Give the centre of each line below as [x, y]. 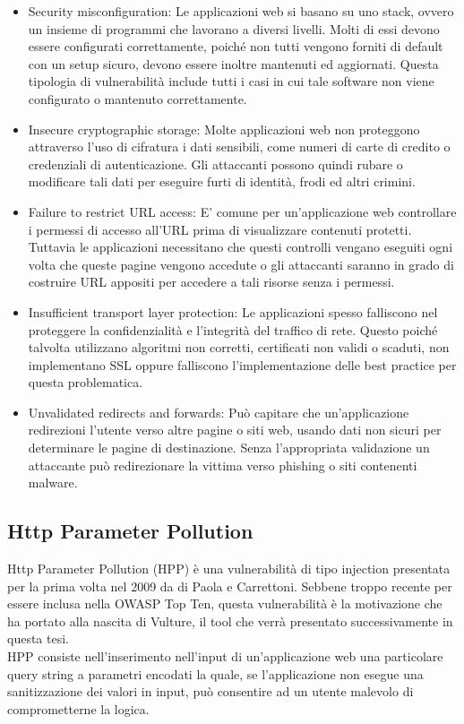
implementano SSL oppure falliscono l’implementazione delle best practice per [242, 364]
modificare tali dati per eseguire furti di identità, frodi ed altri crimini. [222, 181]
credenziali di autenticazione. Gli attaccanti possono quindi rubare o [215, 164]
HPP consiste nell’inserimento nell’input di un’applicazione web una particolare [225, 656]
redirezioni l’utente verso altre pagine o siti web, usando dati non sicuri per [235, 430]
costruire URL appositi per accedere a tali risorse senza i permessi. [211, 282]
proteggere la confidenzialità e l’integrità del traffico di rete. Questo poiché [233, 329]
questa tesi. [38, 638]
